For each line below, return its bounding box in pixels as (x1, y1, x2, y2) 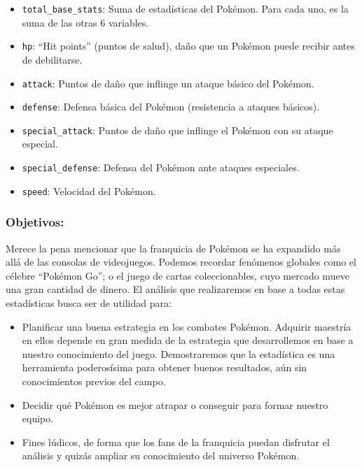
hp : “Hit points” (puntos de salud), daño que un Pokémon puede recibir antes (22, 38, 355, 53)
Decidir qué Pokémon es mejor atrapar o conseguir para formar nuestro (22, 397, 328, 412)
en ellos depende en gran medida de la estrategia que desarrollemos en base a (22, 333, 354, 347)
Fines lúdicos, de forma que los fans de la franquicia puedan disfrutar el (22, 434, 330, 449)
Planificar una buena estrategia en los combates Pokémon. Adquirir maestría (22, 319, 351, 333)
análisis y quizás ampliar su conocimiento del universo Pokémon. (22, 448, 300, 463)
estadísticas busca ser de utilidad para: (6, 295, 172, 310)
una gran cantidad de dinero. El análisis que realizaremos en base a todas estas (6, 282, 345, 296)
